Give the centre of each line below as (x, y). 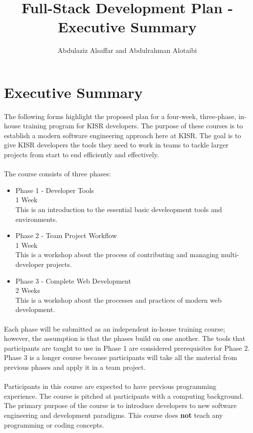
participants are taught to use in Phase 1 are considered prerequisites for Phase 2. (127, 348)
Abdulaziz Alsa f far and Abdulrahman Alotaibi (127, 50)
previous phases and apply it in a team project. (75, 367)
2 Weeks (28, 290)
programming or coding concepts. (54, 424)
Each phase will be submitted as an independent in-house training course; (115, 328)
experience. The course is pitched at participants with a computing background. (124, 396)
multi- (230, 254)
